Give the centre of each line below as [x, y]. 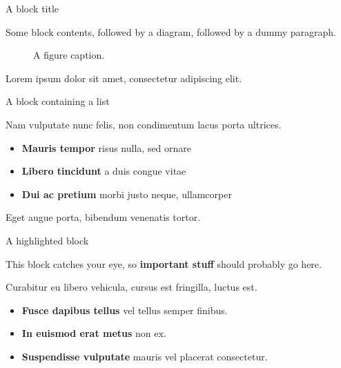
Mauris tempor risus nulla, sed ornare [107, 147]
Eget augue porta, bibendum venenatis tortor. [103, 217]
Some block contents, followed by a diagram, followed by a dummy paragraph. [171, 31]
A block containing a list [58, 101]
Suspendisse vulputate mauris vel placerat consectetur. [145, 356]
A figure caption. [69, 55]
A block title [32, 8]
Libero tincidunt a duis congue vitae [104, 171]
